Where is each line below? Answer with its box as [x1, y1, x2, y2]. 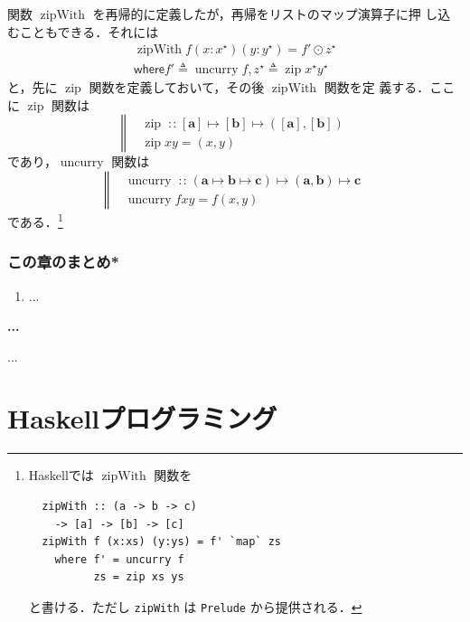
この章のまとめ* [7, 250, 119, 273]
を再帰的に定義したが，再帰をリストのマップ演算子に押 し [92, 5, 438, 23]
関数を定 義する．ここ [324, 78, 456, 97]
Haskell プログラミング [7, 400, 277, 437]
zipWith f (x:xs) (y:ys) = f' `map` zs [42, 535, 281, 549]
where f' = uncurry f [54, 552, 184, 566]
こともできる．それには [19, 22, 159, 41]
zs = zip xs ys [93, 570, 184, 584]
